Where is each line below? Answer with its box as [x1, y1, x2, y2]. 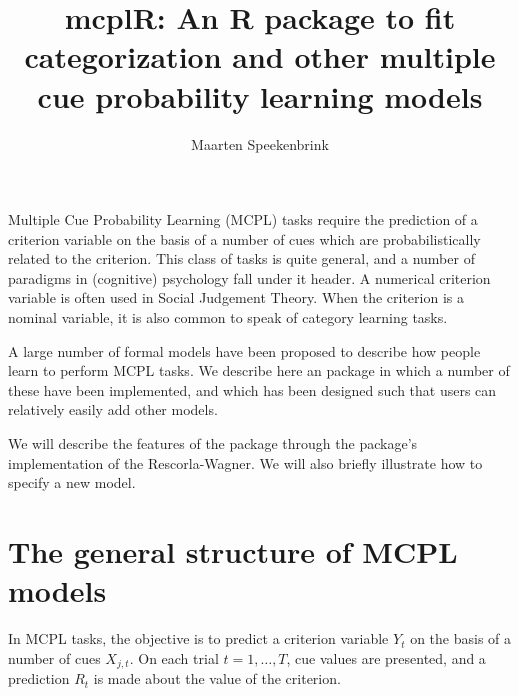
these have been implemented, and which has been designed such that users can [8, 379, 497, 400]
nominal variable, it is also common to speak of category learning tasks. [8, 307, 448, 328]
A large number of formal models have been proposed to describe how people [8, 340, 481, 361]
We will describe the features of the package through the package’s [8, 433, 418, 454]
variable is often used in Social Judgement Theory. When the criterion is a [8, 287, 464, 308]
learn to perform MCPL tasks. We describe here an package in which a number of [8, 360, 510, 381]
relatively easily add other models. [8, 399, 218, 420]
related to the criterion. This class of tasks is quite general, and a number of [8, 248, 475, 269]
